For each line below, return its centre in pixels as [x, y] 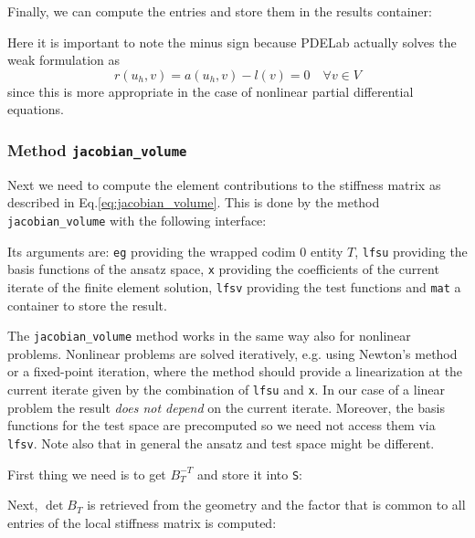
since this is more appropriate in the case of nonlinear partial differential [211, 91]
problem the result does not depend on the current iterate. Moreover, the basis [226, 407]
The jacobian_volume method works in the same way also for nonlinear [209, 336]
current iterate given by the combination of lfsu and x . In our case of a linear [227, 389]
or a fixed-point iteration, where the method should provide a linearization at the [235, 371]
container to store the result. [87, 305]
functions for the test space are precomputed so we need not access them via [222, 425]
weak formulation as [64, 60]
